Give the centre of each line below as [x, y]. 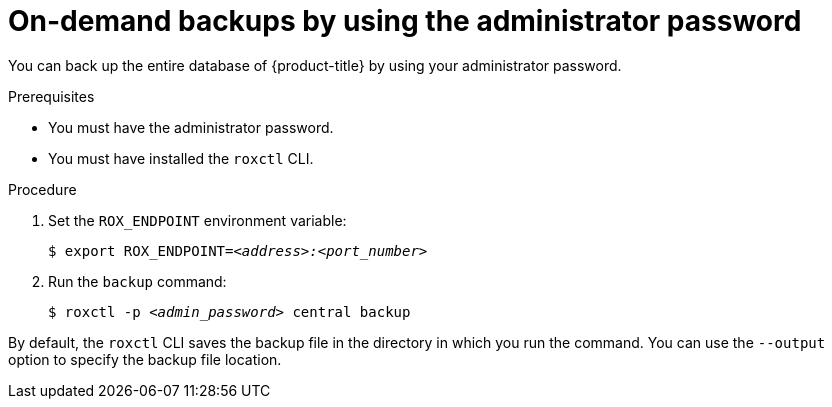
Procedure [42, 189]
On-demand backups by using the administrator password [405, 21]
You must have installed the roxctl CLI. [181, 158]
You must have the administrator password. [191, 127]
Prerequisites [51, 96]
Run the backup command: [137, 281]
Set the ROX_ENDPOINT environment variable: [197, 220]
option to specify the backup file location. [145, 359]
